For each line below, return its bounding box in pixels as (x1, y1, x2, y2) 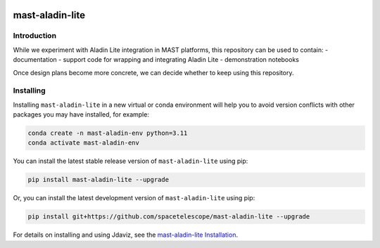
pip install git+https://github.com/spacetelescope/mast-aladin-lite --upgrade (27, 213, 310, 221)
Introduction (13, 31, 56, 41)
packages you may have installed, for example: (13, 110, 149, 119)
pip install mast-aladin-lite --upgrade (27, 176, 169, 184)
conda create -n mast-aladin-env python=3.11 (27, 129, 188, 137)
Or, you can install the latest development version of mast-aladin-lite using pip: (13, 194, 255, 202)
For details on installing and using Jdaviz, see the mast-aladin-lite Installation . (13, 230, 239, 239)
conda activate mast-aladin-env (27, 139, 140, 147)
